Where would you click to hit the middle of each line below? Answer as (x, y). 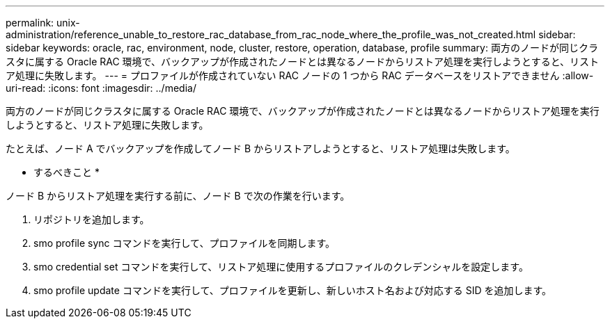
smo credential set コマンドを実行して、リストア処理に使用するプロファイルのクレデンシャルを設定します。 (281, 267)
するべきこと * (67, 172)
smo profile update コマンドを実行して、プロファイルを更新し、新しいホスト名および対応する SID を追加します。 (293, 290)
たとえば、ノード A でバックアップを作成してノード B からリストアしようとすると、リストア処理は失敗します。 (260, 148)
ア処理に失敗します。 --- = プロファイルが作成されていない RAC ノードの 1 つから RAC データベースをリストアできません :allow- (300, 75)
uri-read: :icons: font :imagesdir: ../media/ (101, 88)
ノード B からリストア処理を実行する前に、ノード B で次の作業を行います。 (178, 196)
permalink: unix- (43, 23)
